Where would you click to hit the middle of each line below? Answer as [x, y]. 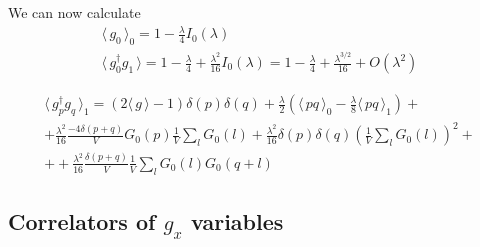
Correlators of [82, 220]
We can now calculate [74, 12]
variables [237, 220]
